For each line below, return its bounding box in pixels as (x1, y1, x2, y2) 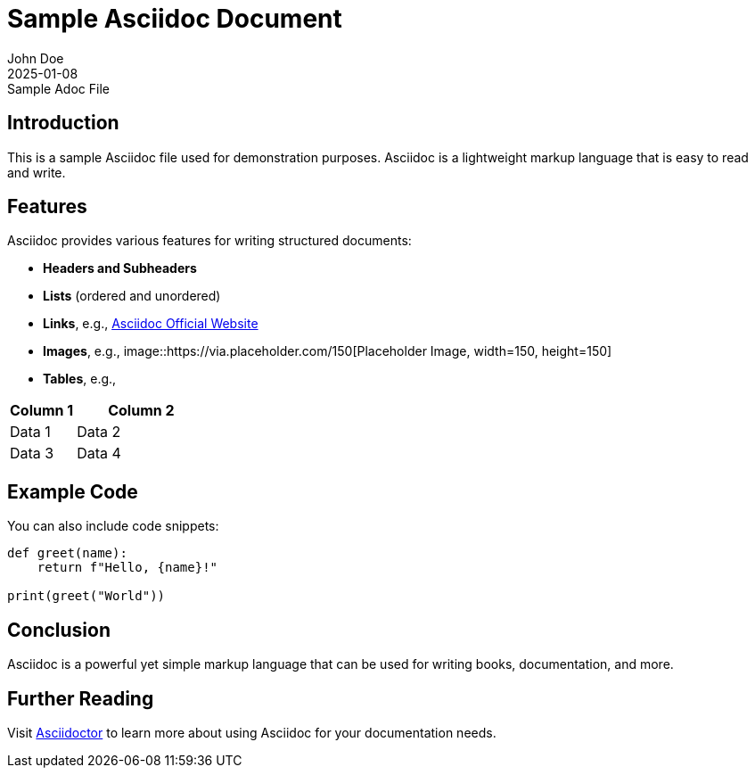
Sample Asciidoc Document (7, 4, 342, 34)
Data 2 (77, 423, 121, 441)
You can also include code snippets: (7, 518, 219, 534)
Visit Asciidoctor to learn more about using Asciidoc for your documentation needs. (7, 724, 496, 740)
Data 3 (10, 444, 54, 463)
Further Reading (7, 687, 154, 710)
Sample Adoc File (7, 80, 110, 96)
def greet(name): (7, 546, 127, 561)
